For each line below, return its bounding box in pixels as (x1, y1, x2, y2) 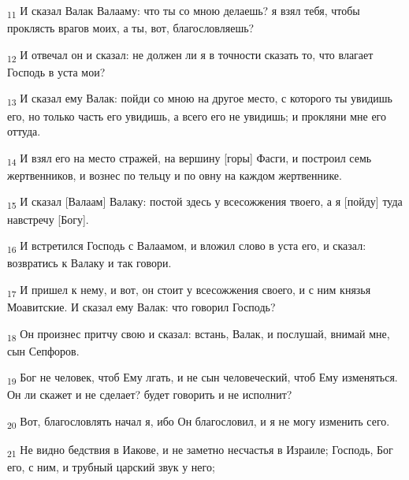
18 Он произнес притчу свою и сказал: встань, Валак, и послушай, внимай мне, (7, 325, 390, 344)
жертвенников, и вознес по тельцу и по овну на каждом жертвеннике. (7, 166, 342, 183)
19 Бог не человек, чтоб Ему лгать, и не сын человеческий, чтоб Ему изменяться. (7, 369, 398, 388)
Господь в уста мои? (7, 63, 106, 80)
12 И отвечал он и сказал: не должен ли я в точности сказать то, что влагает (7, 46, 374, 65)
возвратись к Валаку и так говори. (7, 255, 172, 271)
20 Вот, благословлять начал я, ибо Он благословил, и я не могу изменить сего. (7, 413, 390, 431)
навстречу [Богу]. (7, 210, 89, 227)
